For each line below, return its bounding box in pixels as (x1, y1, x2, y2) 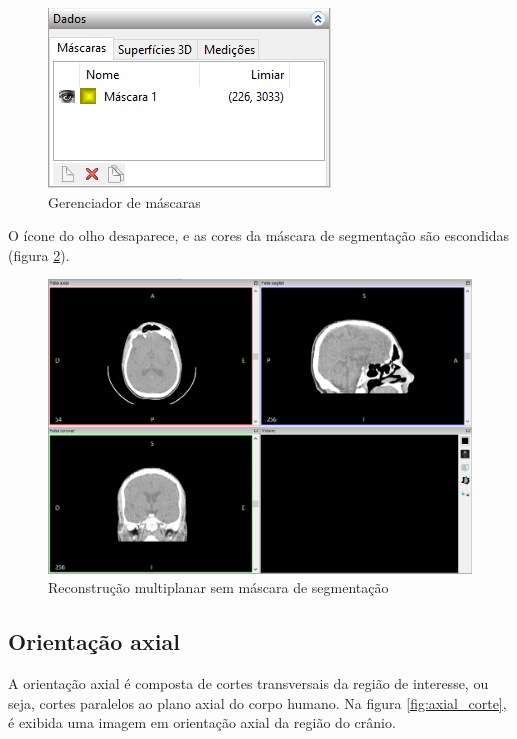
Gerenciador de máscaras (48, 191, 201, 212)
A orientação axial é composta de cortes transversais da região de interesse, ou (8, 673, 489, 694)
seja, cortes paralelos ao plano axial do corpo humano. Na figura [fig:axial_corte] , (8, 692, 507, 713)
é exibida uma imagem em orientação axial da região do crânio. (8, 712, 396, 733)
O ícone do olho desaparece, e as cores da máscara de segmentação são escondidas (8, 225, 510, 246)
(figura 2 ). (8, 244, 70, 265)
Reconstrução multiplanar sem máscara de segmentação (48, 577, 389, 598)
